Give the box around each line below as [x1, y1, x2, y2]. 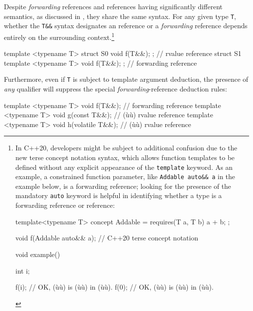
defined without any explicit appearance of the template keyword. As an [15, 162, 233, 172]
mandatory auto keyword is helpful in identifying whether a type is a [15, 190, 222, 201]
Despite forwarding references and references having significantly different [4, 1, 223, 11]
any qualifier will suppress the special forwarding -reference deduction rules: [4, 84, 227, 93]
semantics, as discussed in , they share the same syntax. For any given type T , [4, 11, 236, 21]
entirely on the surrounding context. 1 [4, 30, 114, 42]
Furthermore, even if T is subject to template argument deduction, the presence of [4, 74, 249, 84]
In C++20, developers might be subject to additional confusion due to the [15, 143, 237, 153]
